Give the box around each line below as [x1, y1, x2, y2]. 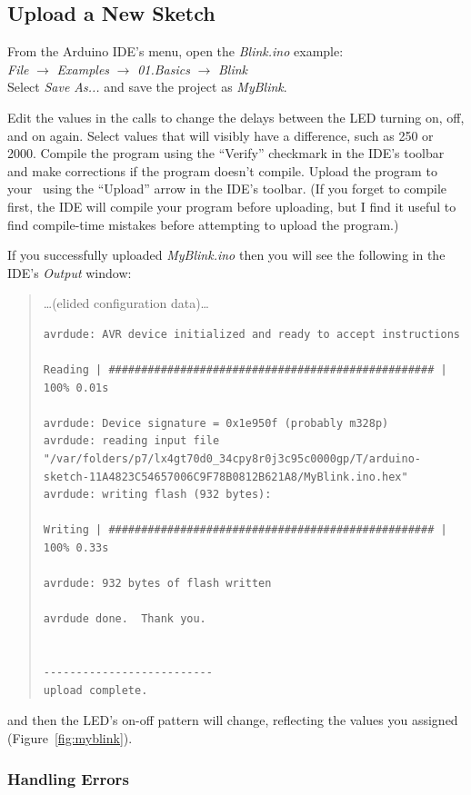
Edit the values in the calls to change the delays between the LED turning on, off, [7, 107, 465, 126]
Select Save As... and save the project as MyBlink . [7, 77, 287, 96]
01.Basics [137, 59, 190, 78]
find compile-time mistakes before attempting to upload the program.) [7, 214, 399, 234]
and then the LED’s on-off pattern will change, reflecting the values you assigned [7, 711, 458, 730]
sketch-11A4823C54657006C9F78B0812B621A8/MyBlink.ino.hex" [43, 470, 408, 483]
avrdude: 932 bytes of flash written [43, 577, 272, 591]
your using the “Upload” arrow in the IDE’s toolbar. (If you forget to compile [7, 179, 446, 198]
